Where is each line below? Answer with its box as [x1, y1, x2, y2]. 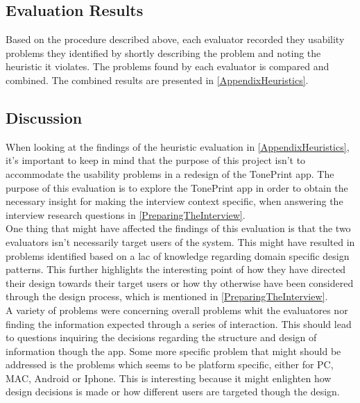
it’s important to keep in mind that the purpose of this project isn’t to [6, 153, 306, 167]
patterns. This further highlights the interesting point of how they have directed [6, 262, 346, 277]
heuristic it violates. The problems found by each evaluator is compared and [6, 59, 329, 74]
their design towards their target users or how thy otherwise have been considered [6, 275, 354, 290]
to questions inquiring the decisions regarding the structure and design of [6, 330, 317, 345]
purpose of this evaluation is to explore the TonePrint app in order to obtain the [6, 180, 348, 195]
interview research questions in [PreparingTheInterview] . [6, 207, 246, 222]
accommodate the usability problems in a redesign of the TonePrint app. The [6, 166, 334, 181]
